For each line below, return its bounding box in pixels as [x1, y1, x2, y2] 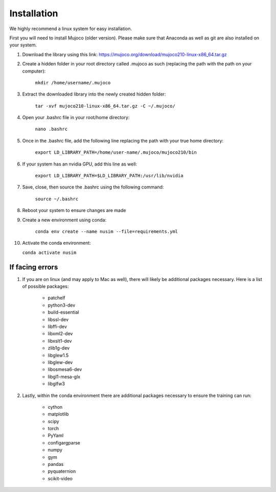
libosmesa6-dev [48, 366, 82, 372]
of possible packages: [22, 284, 69, 290]
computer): [22, 68, 46, 74]
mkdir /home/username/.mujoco [35, 80, 111, 85]
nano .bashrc [35, 126, 68, 132]
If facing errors [9, 263, 58, 271]
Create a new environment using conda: [22, 217, 107, 223]
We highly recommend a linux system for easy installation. [9, 26, 132, 32]
